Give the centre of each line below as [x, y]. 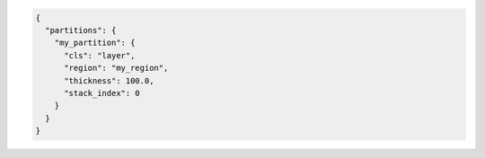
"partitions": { [81, 30]
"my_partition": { [95, 43]
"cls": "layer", [100, 55]
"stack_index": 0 [102, 93]
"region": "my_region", [116, 68]
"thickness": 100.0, [109, 80]
